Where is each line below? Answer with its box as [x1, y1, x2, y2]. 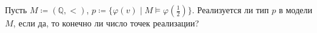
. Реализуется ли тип [192, 4, 269, 16]
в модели [278, 4, 313, 16]
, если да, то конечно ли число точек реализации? [13, 17, 200, 29]
